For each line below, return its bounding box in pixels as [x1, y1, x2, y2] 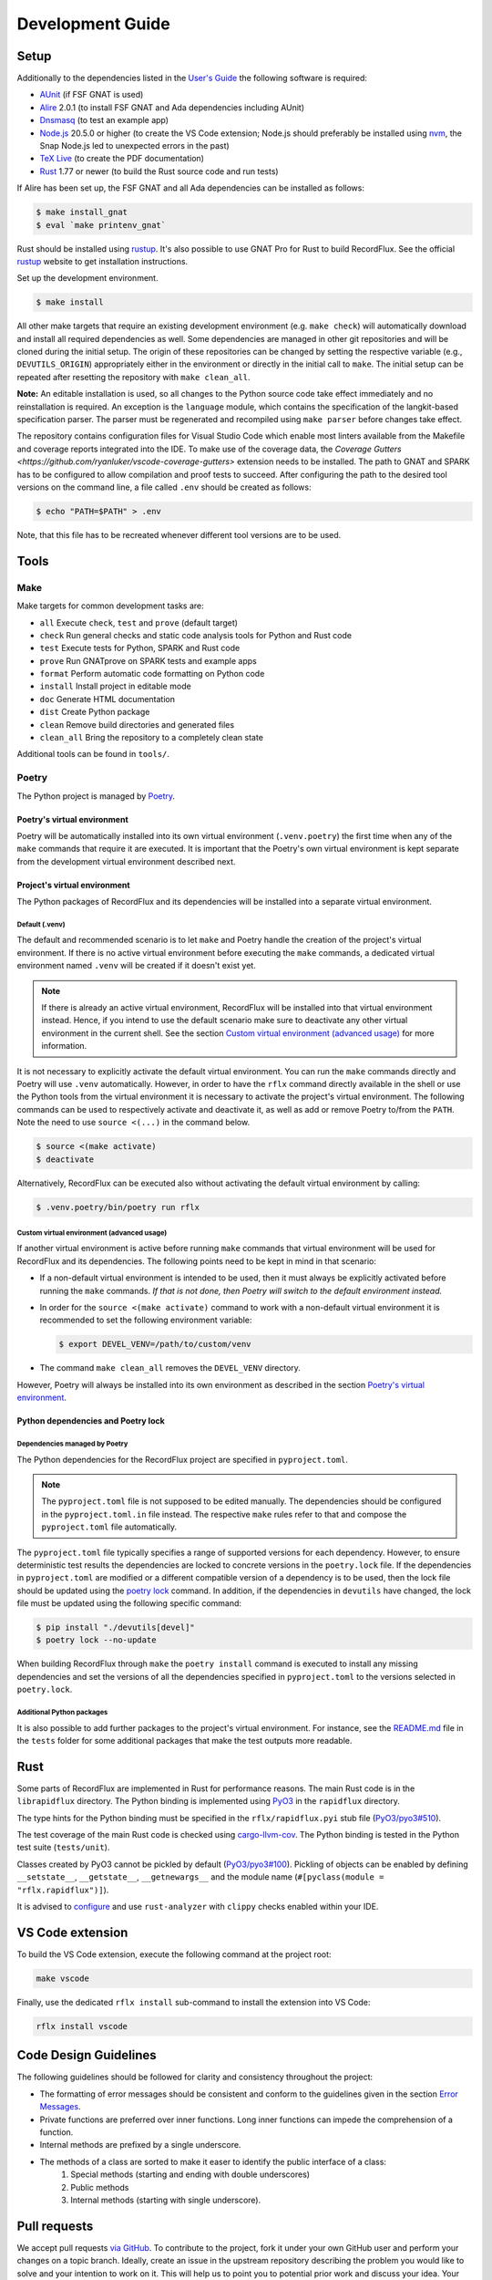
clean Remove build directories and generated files [39, 719, 235, 730]
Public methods [70, 2182, 129, 2192]
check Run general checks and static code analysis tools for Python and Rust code [39, 629, 353, 640]
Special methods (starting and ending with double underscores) [70, 2169, 310, 2180]
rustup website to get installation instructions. [16, 255, 189, 266]
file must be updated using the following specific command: [16, 1598, 241, 1609]
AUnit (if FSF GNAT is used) [39, 89, 144, 100]
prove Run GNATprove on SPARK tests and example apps [39, 655, 257, 666]
